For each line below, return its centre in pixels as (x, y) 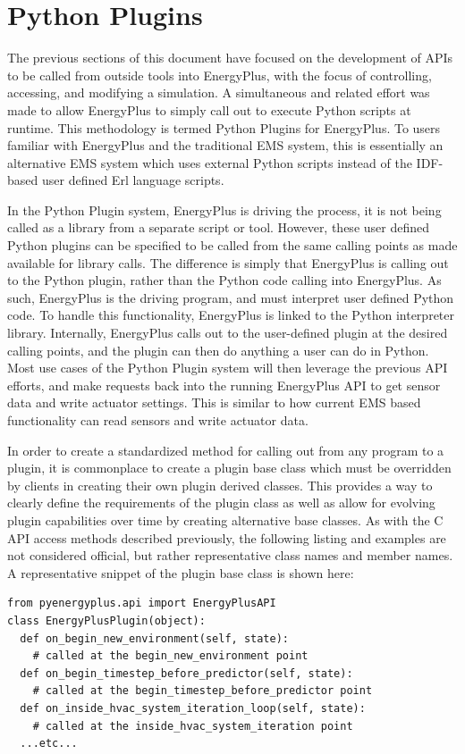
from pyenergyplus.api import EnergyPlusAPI (142, 603)
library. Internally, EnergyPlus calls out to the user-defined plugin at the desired (228, 333)
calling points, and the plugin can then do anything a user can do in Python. (218, 350)
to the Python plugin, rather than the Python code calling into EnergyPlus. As (224, 280)
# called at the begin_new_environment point (170, 656)
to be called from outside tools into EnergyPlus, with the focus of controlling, (220, 75)
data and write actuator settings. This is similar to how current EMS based (214, 402)
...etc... (49, 744)
